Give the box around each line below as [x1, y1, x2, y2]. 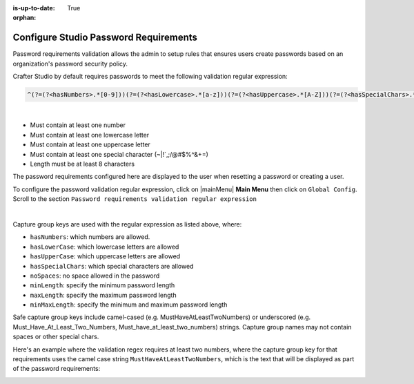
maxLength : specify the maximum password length [30, 291, 177, 299]
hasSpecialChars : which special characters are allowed [30, 262, 194, 270]
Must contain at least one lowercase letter [30, 131, 150, 139]
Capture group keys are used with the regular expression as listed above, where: [12, 220, 242, 228]
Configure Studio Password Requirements [12, 32, 198, 44]
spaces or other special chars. [12, 332, 99, 341]
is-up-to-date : [12, 4, 55, 12]
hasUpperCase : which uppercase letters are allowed [30, 252, 181, 260]
